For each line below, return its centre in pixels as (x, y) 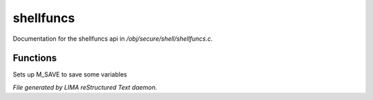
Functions (35, 58)
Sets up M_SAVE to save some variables (70, 74)
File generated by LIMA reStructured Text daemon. (85, 87)
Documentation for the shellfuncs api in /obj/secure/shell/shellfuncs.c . (113, 39)
